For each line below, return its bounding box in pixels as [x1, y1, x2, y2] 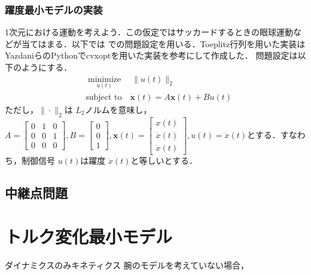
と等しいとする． [130, 154, 198, 166]
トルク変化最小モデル [5, 224, 173, 249]
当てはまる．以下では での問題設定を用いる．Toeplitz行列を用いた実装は [21, 37, 306, 50]
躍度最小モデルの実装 [5, 2, 103, 17]
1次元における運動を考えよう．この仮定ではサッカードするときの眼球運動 [5, 26, 293, 38]
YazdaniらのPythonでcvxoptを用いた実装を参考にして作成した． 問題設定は [5, 49, 298, 62]
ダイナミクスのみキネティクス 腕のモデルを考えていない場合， [5, 259, 249, 271]
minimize [88, 75, 121, 84]
